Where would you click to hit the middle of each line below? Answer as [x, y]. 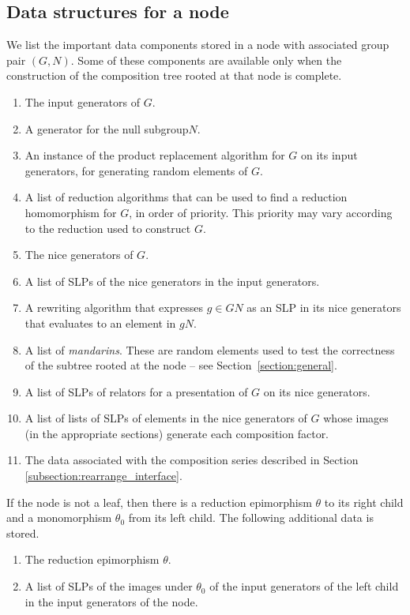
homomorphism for [71, 212]
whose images [356, 418]
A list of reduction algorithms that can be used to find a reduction [186, 197]
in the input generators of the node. [111, 601]
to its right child [364, 502]
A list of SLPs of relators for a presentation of [136, 391]
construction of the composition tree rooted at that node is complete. [174, 75]
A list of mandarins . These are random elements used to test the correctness [210, 349]
